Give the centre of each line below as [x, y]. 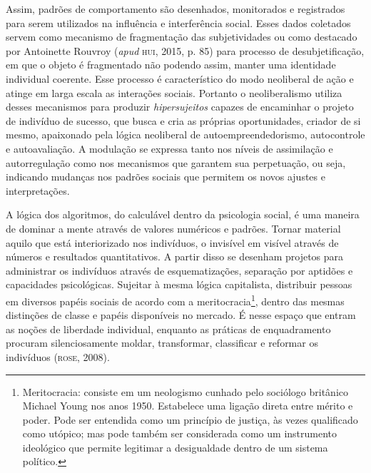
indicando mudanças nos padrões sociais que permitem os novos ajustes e [166, 177]
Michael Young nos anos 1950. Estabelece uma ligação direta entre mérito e [188, 406]
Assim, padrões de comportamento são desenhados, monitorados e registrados [176, 9]
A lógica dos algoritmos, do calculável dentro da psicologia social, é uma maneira [183, 214]
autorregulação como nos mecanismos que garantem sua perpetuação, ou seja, [176, 162]
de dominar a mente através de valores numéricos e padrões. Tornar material [173, 228]
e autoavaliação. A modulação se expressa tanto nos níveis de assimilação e [169, 148]
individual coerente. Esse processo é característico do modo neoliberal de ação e [180, 78]
